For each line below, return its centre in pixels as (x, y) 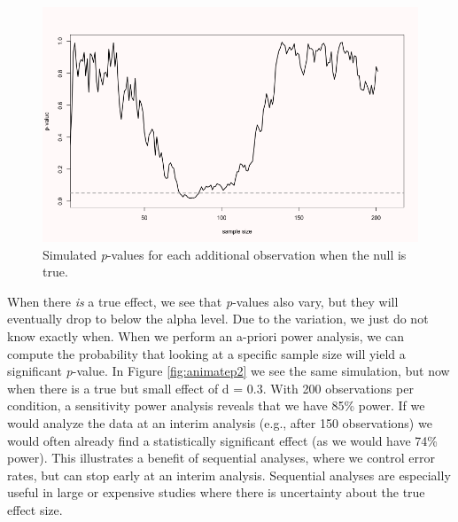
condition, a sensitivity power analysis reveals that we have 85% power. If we (216, 405)
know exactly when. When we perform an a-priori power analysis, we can (206, 335)
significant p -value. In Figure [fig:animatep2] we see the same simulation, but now (229, 371)
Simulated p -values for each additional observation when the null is (225, 254)
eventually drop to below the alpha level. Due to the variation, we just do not (218, 319)
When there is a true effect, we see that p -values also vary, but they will (203, 301)
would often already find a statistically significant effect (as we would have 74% (223, 440)
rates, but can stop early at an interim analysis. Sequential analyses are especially (229, 475)
